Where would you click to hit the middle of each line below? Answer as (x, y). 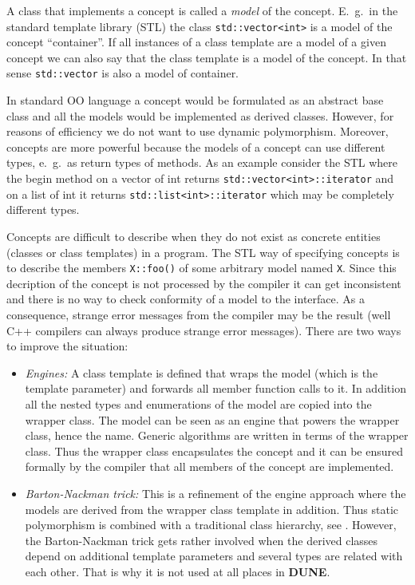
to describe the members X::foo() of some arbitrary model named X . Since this (202, 268)
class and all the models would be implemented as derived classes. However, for (200, 115)
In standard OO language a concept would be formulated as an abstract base (195, 100)
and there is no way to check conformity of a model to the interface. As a (186, 299)
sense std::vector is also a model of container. (123, 73)
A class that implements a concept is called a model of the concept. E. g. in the (202, 10)
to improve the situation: (67, 346)
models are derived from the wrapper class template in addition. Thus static (212, 509)
